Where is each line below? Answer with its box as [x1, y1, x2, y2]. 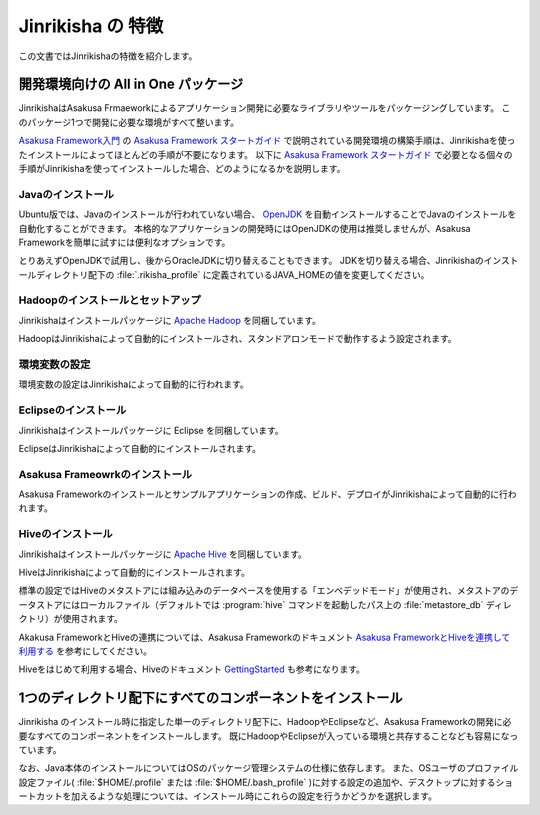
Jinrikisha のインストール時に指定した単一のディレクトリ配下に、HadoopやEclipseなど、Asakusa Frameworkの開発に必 [18, 716, 512, 728]
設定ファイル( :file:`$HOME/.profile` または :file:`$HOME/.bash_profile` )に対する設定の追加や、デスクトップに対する [18, 776, 496, 788]
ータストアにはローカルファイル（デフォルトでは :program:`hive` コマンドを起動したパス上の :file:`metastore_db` [18, 598, 484, 610]
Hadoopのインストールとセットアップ [18, 293, 202, 307]
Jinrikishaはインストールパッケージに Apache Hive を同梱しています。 [18, 548, 307, 560]
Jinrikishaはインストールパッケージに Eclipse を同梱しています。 [18, 424, 284, 436]
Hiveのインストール [18, 527, 114, 541]
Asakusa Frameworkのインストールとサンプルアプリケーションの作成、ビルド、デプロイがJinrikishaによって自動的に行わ [18, 488, 517, 500]
